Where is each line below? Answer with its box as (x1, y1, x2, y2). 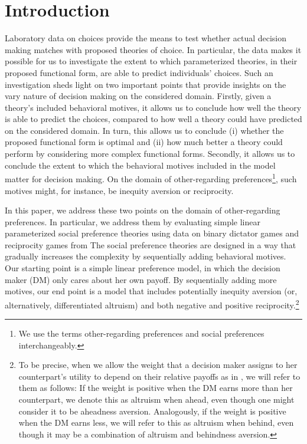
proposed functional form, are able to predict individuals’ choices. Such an (5, 66, 273, 78)
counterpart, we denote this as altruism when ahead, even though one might (18, 393, 295, 406)
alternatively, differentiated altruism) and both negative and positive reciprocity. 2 (5, 297, 299, 311)
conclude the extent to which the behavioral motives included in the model (5, 159, 276, 171)
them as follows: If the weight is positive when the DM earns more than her (18, 381, 293, 394)
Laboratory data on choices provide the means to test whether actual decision (5, 32, 287, 44)
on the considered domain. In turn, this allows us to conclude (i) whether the (5, 124, 284, 136)
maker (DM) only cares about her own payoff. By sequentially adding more (5, 273, 277, 285)
